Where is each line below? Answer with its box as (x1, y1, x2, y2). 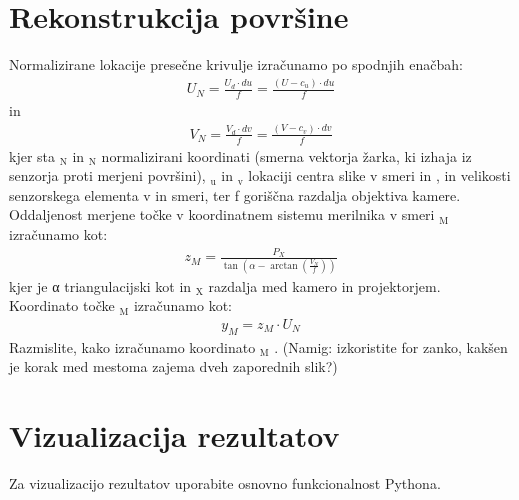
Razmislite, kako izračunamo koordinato (9, 336, 256, 357)
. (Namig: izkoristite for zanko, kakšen (274, 336, 508, 357)
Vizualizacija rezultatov (9, 415, 340, 456)
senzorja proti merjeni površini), (9, 165, 206, 186)
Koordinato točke (9, 295, 115, 316)
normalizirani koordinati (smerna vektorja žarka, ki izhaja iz (101, 145, 472, 166)
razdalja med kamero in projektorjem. (208, 275, 441, 296)
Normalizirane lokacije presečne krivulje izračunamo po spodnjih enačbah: (9, 54, 463, 75)
